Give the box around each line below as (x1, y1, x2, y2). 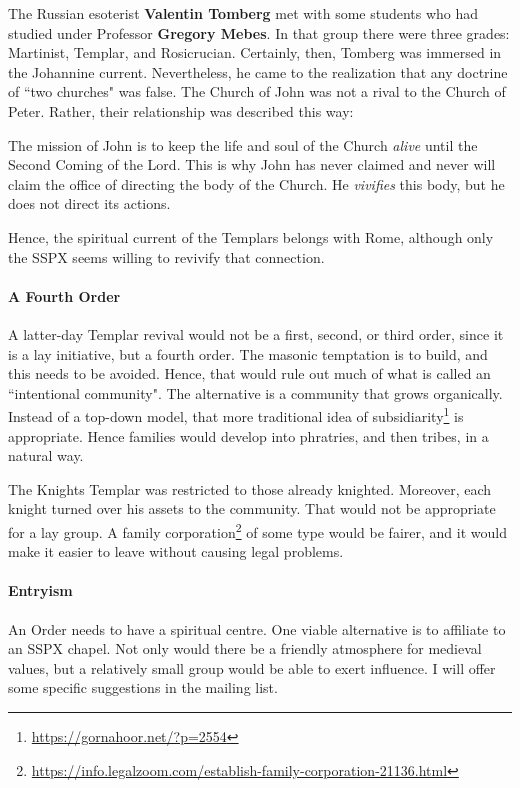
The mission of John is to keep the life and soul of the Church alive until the (8, 134, 478, 155)
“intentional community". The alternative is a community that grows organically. (8, 382, 503, 403)
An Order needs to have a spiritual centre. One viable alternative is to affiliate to (8, 618, 506, 639)
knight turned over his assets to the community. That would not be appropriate (8, 498, 496, 519)
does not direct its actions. (8, 193, 171, 214)
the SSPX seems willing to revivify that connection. (8, 246, 325, 267)
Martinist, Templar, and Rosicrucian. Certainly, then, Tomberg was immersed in (8, 42, 502, 63)
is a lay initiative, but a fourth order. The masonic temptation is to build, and (8, 343, 488, 364)
